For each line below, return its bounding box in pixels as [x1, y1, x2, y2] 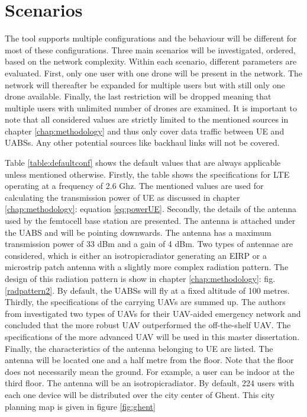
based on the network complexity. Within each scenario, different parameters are [5, 55, 297, 68]
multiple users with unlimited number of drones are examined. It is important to [5, 101, 298, 114]
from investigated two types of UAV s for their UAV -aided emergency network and [5, 307, 301, 319]
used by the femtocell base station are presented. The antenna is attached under [5, 214, 296, 227]
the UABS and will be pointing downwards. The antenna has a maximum [5, 226, 272, 238]
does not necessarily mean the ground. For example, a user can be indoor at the [5, 365, 295, 377]
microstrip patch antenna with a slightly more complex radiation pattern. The [5, 261, 289, 273]
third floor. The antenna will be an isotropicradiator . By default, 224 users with [5, 377, 295, 389]
